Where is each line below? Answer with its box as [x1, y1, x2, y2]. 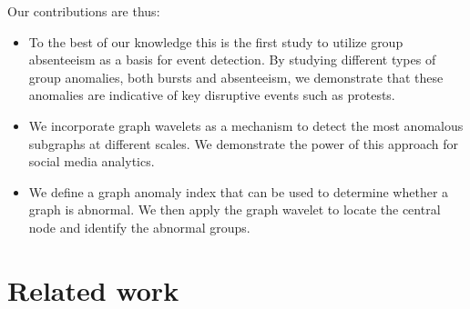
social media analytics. [28, 152, 155, 171]
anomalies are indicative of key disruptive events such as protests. [28, 85, 395, 105]
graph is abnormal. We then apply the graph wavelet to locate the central [28, 200, 441, 219]
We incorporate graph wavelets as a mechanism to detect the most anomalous [28, 115, 464, 135]
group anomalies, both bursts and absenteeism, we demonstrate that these [28, 67, 444, 86]
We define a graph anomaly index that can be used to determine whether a [28, 182, 449, 201]
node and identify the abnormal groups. [28, 217, 250, 236]
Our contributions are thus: [7, 2, 160, 20]
